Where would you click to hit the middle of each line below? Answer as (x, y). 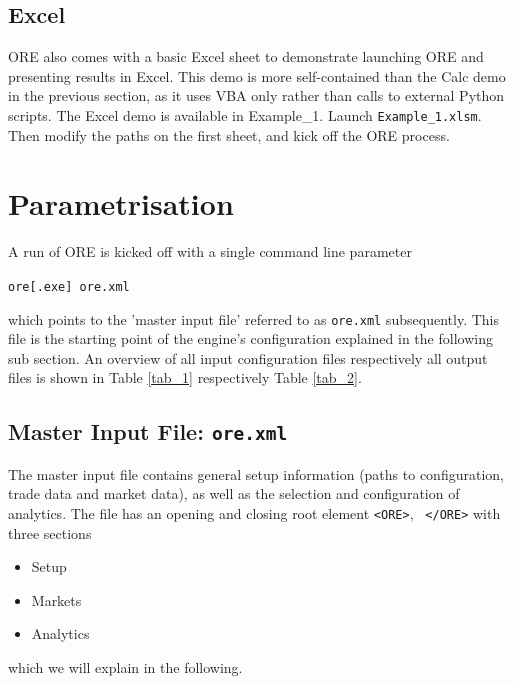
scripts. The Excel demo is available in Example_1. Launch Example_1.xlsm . (245, 114)
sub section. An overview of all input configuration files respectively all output (248, 357)
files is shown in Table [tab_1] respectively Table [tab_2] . (185, 377)
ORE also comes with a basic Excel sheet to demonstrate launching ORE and (246, 56)
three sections (50, 532)
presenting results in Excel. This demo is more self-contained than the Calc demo (257, 75)
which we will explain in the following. (125, 667)
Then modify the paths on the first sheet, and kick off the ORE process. (229, 134)
